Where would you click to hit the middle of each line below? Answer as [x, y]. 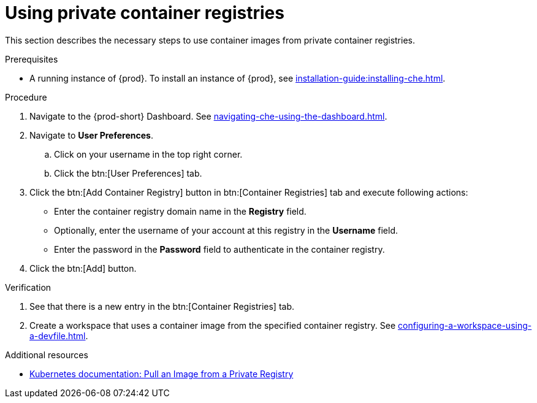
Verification [28, 287]
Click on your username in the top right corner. [148, 154]
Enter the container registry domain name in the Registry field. [180, 211]
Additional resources [47, 355]
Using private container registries [145, 13]
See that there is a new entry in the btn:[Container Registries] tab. [162, 306]
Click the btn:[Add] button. [83, 268]
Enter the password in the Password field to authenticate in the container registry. [219, 249]
